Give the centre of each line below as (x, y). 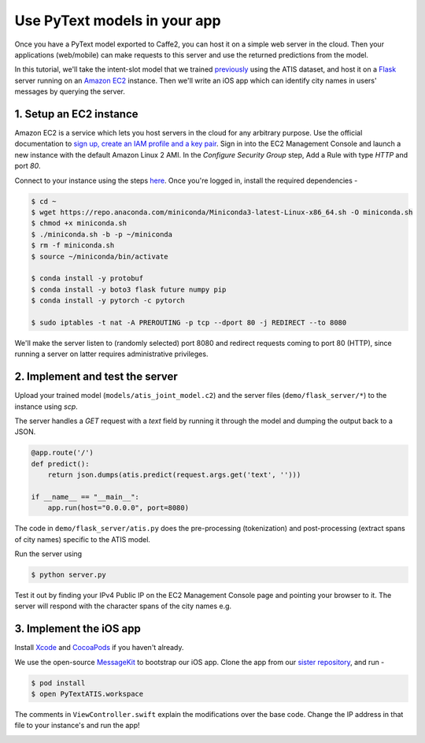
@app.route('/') (63, 453)
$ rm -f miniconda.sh (73, 245)
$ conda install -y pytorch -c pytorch (108, 301)
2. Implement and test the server (96, 377)
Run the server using (48, 554)
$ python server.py (68, 575)
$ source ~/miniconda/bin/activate (100, 256)
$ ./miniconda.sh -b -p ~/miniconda (102, 234)
